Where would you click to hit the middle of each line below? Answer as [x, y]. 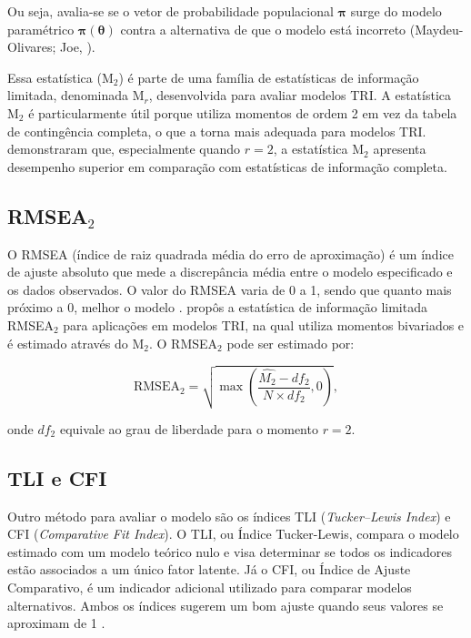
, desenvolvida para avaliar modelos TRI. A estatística [300, 95]
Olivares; [32, 47]
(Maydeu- [436, 29]
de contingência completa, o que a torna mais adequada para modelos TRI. [217, 131]
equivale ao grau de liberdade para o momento [189, 428]
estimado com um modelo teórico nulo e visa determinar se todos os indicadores [230, 551]
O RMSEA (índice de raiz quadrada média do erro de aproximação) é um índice [230, 253]
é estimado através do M [76, 343]
